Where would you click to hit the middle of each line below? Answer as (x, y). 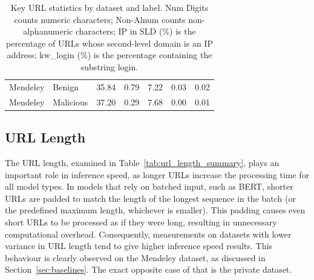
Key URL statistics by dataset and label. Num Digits (110, 7)
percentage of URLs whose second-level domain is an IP (109, 43)
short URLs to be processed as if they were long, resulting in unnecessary (141, 222)
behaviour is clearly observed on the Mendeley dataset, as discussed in (135, 257)
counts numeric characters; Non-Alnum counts (100, 19)
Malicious (70, 102)
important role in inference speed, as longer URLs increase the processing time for (157, 174)
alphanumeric (48, 31)
